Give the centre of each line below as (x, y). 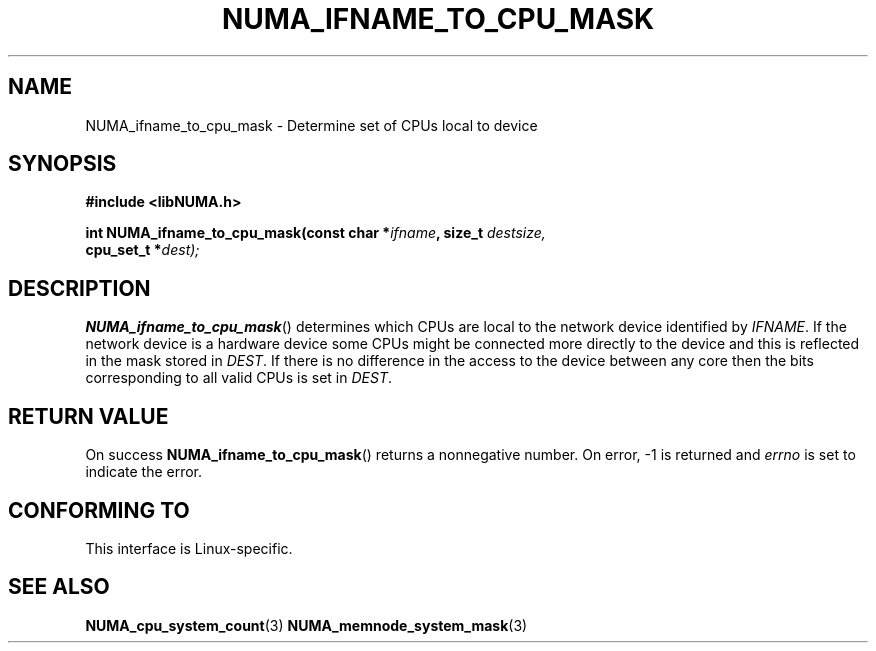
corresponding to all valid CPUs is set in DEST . (238, 378)
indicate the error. (144, 472)
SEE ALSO (59, 587)
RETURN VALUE (88, 416)
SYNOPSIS (62, 164)
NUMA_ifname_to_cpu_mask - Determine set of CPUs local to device (311, 125)
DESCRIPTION (79, 288)
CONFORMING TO (99, 510)
